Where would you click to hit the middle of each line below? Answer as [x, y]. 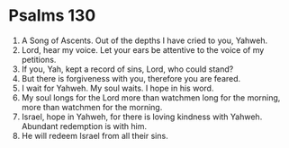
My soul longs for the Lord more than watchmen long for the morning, [151, 97]
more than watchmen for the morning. [92, 107]
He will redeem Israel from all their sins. [95, 135]
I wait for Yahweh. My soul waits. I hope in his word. [117, 88]
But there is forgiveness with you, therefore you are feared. [131, 78]
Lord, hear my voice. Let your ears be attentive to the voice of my [143, 49]
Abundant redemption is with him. [84, 126]
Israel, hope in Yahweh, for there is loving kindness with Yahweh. [142, 117]
